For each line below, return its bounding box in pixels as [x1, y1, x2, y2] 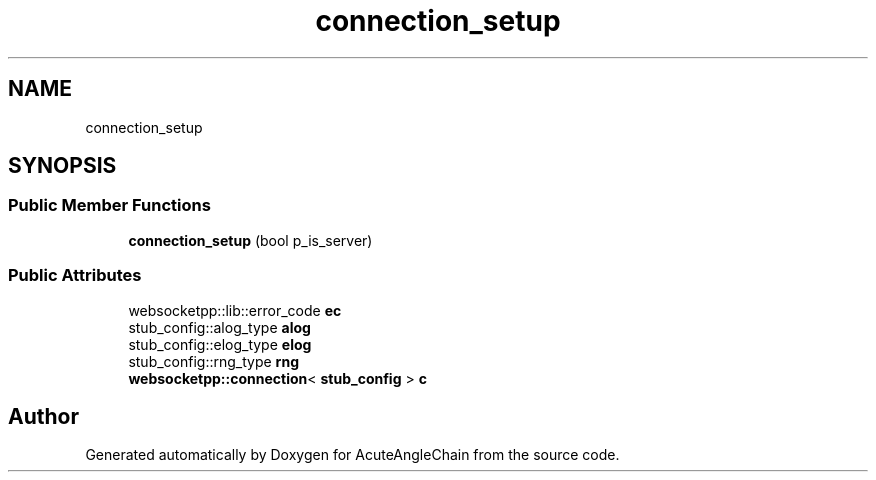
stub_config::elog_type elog [128, 335, 312, 353]
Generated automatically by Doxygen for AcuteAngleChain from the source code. [85, 446, 620, 464]
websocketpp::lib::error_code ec [128, 301, 342, 319]
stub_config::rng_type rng [128, 352, 299, 370]
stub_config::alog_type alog [128, 318, 311, 336]
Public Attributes [8, 265, 142, 286]
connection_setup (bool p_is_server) [128, 231, 373, 249]
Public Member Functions [8, 195, 211, 216]
